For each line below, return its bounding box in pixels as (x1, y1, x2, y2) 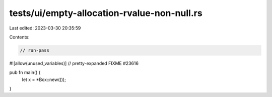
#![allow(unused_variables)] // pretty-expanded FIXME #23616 (9, 60, 139, 66)
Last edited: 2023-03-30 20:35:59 (9, 25, 81, 31)
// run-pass (20, 47, 50, 53)
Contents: (9, 34, 30, 40)
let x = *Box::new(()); (22, 76, 66, 82)
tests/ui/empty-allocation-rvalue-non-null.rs (9, 7, 202, 18)
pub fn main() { (9, 69, 41, 75)
